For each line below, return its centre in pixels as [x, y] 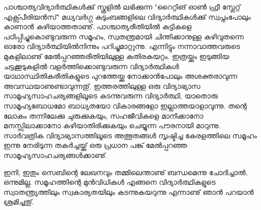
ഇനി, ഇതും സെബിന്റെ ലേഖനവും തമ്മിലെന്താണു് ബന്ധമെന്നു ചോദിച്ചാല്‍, [126, 172]
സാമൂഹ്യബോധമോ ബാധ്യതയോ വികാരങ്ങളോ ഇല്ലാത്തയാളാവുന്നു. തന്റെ [125, 105]
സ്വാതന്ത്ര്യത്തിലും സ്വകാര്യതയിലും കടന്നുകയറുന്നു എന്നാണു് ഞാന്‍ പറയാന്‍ [129, 192]
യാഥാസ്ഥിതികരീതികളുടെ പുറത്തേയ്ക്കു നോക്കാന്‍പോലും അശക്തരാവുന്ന [120, 76]
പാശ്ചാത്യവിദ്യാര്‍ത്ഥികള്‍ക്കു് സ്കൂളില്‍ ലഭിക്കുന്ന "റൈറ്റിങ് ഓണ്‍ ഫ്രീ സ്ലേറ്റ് [122, 7]
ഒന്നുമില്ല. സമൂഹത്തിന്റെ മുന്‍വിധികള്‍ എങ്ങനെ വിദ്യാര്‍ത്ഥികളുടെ [110, 182]
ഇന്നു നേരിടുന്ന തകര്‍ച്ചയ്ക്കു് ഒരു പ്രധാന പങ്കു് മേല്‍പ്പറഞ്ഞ [95, 145]
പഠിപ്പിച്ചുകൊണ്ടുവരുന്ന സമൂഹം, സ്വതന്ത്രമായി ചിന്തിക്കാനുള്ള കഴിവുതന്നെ [124, 36]
